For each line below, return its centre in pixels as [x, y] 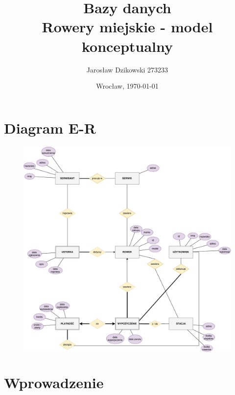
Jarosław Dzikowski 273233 [127, 69]
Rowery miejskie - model [127, 27]
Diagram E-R [50, 128]
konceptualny [127, 46]
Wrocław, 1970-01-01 [127, 86]
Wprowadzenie [54, 383]
